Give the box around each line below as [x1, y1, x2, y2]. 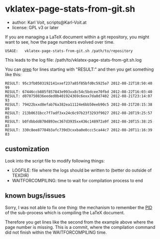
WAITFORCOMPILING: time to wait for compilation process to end [12, 177, 143, 183]
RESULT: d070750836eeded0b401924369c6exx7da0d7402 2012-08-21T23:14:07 [5, 94, 152, 98]
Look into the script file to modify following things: [5, 158, 105, 163]
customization [5, 145, 49, 153]
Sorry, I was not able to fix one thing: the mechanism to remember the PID [5, 205, 152, 210]
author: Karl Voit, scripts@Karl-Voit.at [12, 19, 87, 25]
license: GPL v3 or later [12, 24, 59, 30]
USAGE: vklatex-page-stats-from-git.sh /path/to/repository [5, 48, 133, 53]
